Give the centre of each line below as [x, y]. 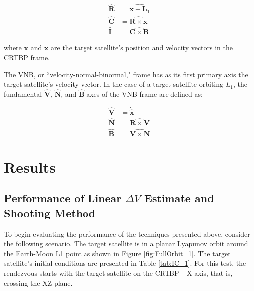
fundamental [23, 94]
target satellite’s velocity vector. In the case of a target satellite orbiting [114, 84]
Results [30, 166]
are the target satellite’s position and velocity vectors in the [142, 48]
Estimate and [179, 198]
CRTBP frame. [27, 57]
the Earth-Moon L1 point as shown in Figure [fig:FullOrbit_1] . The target [117, 253]
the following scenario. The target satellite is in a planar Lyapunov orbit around [126, 243]
